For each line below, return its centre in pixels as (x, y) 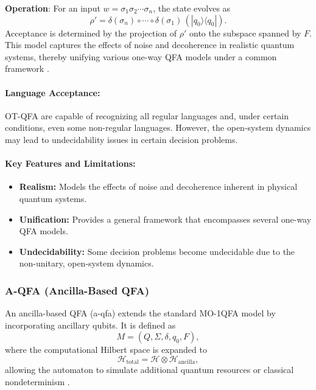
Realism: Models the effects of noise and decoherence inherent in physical (158, 186)
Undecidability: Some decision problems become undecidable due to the (157, 251)
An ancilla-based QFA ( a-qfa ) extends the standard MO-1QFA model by (140, 313)
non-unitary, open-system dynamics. (86, 263)
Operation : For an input (53, 8)
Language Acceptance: (53, 92)
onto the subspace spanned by (245, 33)
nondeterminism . (37, 381)
